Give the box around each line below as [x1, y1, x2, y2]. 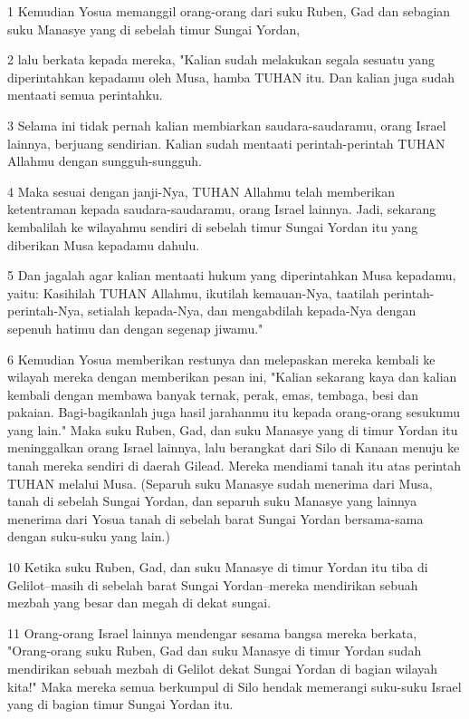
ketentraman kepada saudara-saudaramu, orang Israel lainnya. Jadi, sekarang [7, 199, 436, 219]
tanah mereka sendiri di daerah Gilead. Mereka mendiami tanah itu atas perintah [7, 456, 461, 475]
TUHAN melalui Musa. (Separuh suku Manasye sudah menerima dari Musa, [7, 473, 433, 492]
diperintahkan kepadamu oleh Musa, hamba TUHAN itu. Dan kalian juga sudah [7, 67, 455, 86]
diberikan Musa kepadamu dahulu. [7, 235, 200, 254]
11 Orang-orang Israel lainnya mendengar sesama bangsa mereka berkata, [7, 623, 417, 642]
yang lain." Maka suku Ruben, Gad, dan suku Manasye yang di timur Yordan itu [7, 420, 458, 439]
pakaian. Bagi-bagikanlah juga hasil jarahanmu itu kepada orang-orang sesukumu [7, 403, 460, 422]
